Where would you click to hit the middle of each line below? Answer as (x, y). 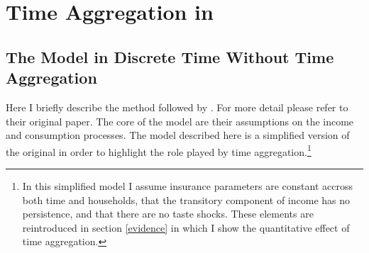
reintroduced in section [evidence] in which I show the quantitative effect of (186, 227)
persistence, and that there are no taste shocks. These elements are (168, 214)
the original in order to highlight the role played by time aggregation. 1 (159, 150)
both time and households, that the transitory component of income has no (186, 199)
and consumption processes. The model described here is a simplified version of (178, 135)
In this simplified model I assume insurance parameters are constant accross (187, 186)
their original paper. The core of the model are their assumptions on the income (180, 121)
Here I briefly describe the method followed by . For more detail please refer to (177, 107)
